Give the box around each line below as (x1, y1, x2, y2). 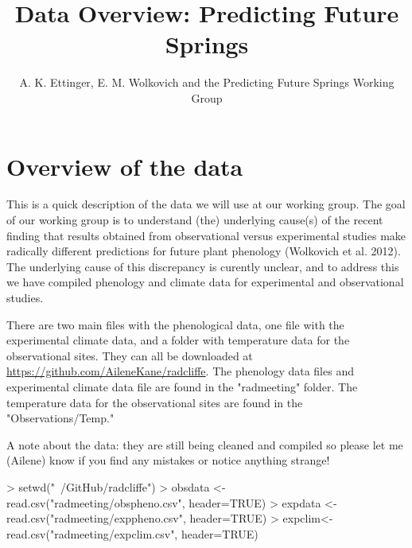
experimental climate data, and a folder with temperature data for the (6, 332, 350, 348)
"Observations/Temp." (6, 410, 115, 426)
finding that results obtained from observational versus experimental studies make (6, 227, 406, 243)
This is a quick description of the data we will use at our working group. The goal (6, 196, 406, 212)
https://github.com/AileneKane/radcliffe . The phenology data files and (6, 363, 354, 379)
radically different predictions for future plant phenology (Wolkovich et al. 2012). (6, 243, 401, 259)
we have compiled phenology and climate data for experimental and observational (6, 274, 404, 290)
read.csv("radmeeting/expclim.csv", (6, 525, 178, 542)
